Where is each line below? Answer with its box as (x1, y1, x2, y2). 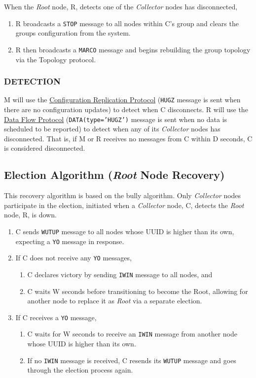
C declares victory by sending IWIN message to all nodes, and (27, 269, 213, 279)
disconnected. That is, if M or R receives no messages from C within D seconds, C (4, 133, 253, 143)
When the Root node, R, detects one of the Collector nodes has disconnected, (4, 1, 238, 11)
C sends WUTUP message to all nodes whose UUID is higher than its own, (15, 226, 234, 236)
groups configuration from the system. (15, 28, 131, 38)
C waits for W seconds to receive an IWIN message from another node (27, 329, 237, 339)
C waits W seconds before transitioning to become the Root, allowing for (27, 286, 248, 296)
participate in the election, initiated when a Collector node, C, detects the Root (4, 200, 244, 210)
